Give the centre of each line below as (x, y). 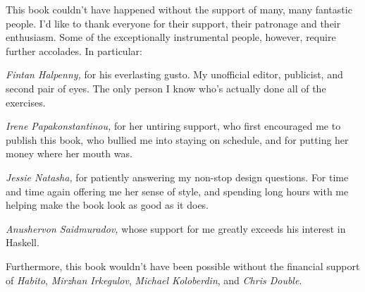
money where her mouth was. (69, 153)
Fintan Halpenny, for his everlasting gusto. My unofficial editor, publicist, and (174, 74)
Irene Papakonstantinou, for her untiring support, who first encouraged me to (173, 126)
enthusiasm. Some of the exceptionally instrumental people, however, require (171, 37)
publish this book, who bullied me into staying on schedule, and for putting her (177, 139)
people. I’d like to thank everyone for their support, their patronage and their (173, 23)
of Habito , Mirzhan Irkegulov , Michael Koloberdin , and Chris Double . (154, 280)
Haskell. (23, 242)
